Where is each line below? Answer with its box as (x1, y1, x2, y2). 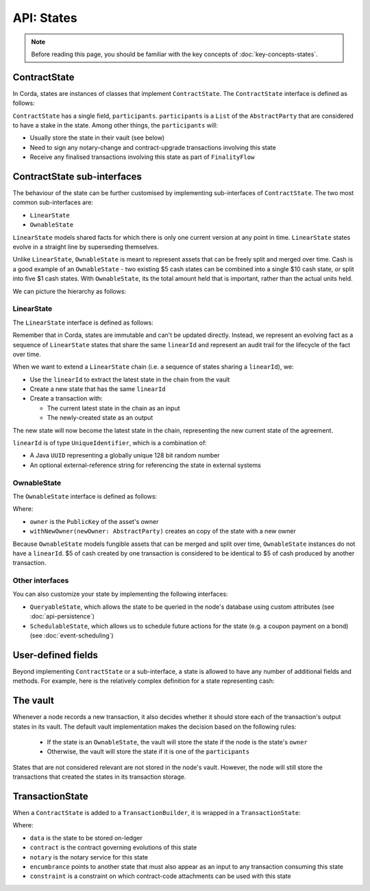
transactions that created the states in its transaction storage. (12, 773, 186, 781)
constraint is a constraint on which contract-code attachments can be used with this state (29, 872, 291, 880)
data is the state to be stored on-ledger (29, 833, 143, 842)
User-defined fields (12, 649, 99, 661)
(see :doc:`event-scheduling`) (29, 631, 114, 640)
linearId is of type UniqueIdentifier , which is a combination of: (12, 439, 207, 447)
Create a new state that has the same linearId (29, 385, 166, 393)
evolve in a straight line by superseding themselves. (12, 243, 160, 251)
